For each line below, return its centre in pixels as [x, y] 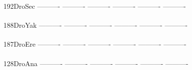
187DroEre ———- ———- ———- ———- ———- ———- [95, 44]
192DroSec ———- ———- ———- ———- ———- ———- [95, 6]
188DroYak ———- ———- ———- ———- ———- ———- [96, 25]
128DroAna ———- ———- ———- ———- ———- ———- [96, 63]
